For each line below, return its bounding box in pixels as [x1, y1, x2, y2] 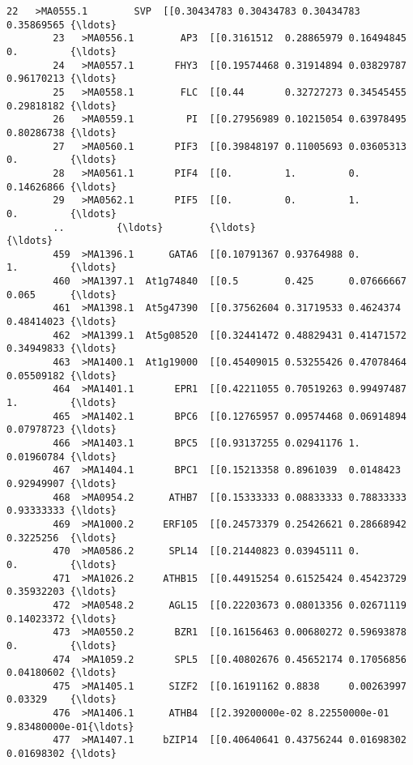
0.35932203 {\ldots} [6, 586, 117, 598]
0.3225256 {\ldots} [6, 532, 117, 544]
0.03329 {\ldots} [6, 694, 117, 706]
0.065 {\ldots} [6, 288, 117, 301]
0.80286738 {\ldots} [6, 126, 117, 139]
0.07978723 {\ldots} [6, 424, 117, 436]
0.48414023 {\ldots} [6, 316, 117, 328]
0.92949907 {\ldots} [6, 477, 117, 489]
